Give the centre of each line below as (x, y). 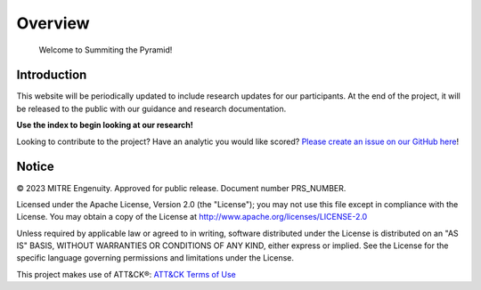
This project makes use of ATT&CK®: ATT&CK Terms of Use (126, 274)
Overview (53, 23)
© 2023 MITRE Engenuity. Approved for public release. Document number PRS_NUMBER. (181, 188)
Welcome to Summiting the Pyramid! (106, 50)
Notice (36, 167)
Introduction (52, 75)
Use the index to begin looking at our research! (105, 125)
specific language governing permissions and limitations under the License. (155, 258)
